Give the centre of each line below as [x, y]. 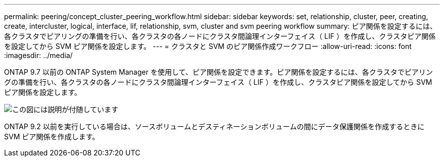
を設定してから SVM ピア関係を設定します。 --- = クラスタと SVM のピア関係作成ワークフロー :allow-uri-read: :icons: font [208, 46]
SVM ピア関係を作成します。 [52, 137]
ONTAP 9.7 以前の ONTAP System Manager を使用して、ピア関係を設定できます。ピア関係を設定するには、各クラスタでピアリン [219, 72]
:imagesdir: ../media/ [39, 55]
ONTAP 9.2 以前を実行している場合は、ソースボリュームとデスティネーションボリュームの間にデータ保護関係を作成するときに [214, 126]
